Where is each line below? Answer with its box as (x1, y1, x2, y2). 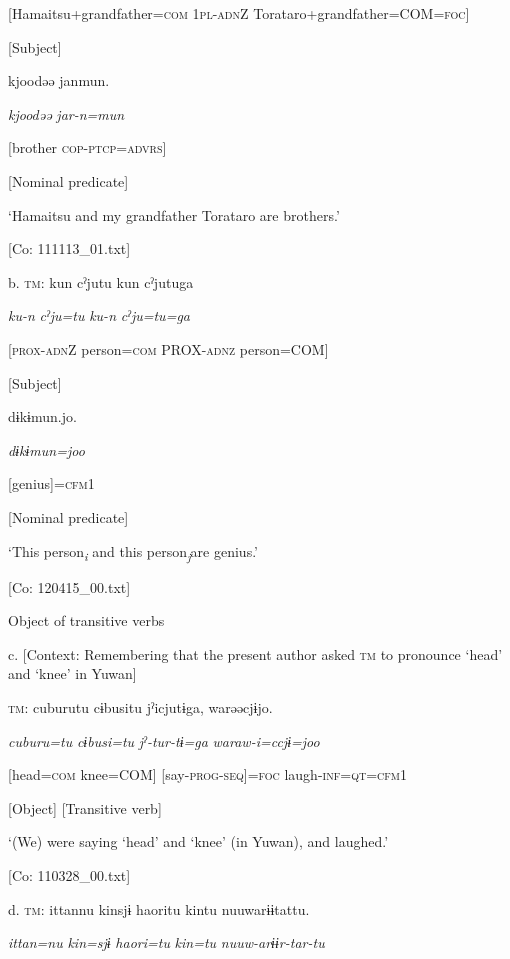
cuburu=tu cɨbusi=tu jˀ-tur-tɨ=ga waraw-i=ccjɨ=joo (8, 730, 320, 751)
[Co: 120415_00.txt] (8, 576, 131, 597)
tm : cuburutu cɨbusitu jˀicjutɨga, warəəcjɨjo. (8, 697, 273, 717)
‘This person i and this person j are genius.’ (8, 540, 259, 564)
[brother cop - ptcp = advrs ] (8, 137, 167, 158)
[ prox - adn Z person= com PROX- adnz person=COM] (8, 338, 329, 359)
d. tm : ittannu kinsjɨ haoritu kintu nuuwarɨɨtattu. (8, 898, 310, 919)
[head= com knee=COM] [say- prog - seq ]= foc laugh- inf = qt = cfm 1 (8, 764, 407, 785)
